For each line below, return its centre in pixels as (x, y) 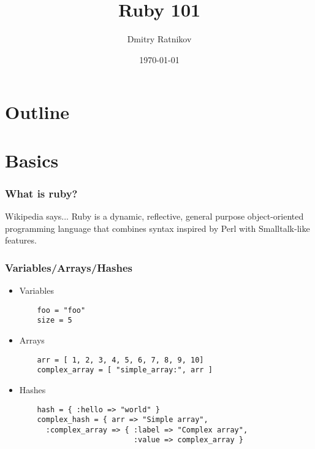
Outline (37, 112)
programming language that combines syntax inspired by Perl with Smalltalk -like (157, 228)
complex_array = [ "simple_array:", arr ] (125, 370)
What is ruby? (41, 193)
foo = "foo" (61, 310)
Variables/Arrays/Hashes (69, 267)
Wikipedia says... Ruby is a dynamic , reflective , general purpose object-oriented (154, 216)
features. (21, 240)
